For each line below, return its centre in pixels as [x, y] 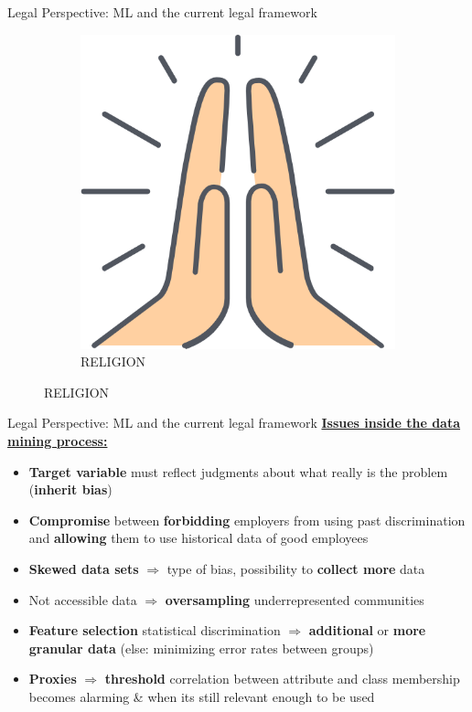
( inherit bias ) [70, 489]
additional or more [367, 630]
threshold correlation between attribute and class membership [282, 679]
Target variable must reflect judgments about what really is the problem [238, 471]
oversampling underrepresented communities [295, 599]
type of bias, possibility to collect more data [296, 568]
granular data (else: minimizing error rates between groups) [201, 648]
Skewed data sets [84, 568]
